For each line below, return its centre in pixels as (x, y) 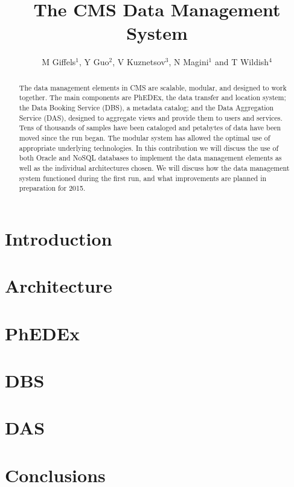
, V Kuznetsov (139, 62)
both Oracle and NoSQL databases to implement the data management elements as (150, 158)
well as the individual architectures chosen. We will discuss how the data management (154, 167)
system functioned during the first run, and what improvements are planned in (143, 178)
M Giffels (59, 62)
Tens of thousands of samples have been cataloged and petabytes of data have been (150, 128)
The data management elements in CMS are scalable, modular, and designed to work (153, 87)
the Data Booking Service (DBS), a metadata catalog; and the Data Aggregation (146, 108)
